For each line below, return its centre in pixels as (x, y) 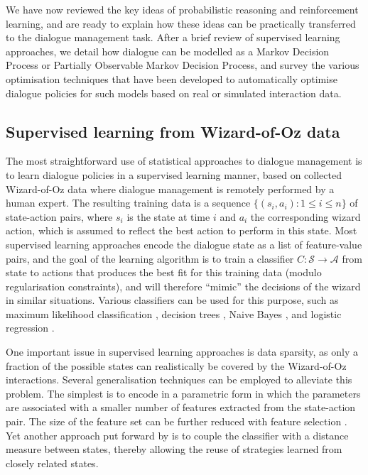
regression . (30, 328)
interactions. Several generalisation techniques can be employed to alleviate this (179, 380)
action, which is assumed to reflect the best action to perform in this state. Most (182, 230)
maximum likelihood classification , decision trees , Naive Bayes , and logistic (174, 313)
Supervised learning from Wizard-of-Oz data (173, 131)
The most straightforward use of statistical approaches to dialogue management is (184, 161)
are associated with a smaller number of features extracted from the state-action (181, 407)
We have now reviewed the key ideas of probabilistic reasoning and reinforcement (182, 9)
